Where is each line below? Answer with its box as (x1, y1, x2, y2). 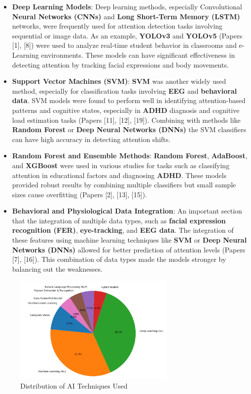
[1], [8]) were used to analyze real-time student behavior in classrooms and (12, 40, 237, 50)
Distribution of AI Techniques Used (20, 380, 128, 391)
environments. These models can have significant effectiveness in (41, 49, 235, 60)
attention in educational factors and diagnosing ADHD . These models (12, 170, 227, 180)
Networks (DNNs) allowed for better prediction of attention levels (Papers (12, 244, 246, 254)
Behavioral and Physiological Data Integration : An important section (12, 206, 242, 216)
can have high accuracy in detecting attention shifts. (12, 134, 171, 144)
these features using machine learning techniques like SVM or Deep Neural (12, 235, 247, 245)
